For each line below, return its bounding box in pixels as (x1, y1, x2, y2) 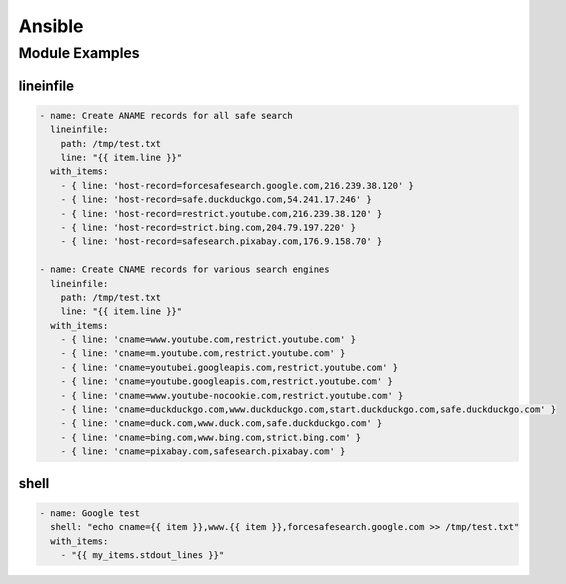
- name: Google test (39, 507, 140, 519)
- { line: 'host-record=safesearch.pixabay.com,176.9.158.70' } (60, 236, 383, 247)
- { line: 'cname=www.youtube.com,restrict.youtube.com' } (60, 334, 357, 345)
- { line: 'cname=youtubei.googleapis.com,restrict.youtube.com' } (60, 361, 399, 373)
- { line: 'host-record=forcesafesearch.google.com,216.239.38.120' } (60, 180, 415, 191)
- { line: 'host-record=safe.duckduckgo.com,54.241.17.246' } (60, 194, 372, 205)
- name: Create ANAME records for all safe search (39, 110, 294, 121)
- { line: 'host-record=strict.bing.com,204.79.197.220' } (60, 221, 357, 233)
